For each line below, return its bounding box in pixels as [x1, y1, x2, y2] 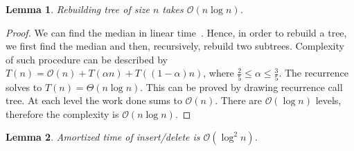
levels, [315, 93, 342, 108]
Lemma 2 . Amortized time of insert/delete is [6, 130, 200, 144]
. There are [215, 93, 262, 108]
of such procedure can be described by [6, 52, 168, 66]
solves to [6, 79, 42, 94]
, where [203, 66, 234, 80]
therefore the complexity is [6, 106, 119, 121]
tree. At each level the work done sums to [6, 93, 182, 108]
